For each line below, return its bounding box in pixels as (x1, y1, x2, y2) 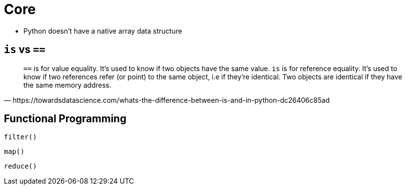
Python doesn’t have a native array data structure (23, 26, 183, 35)
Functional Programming (4, 113, 126, 125)
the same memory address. (23, 80, 111, 89)
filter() (4, 133, 37, 141)
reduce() (4, 162, 37, 170)
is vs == (4, 43, 45, 56)
